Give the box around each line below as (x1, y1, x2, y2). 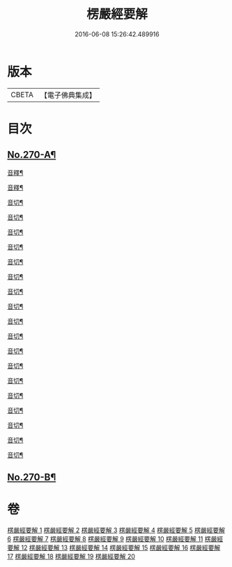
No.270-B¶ (7, 471, 56, 483)
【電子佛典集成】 (40, 90, 96, 100)
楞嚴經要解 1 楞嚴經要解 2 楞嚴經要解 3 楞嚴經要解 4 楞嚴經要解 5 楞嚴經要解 (7, 526, 225, 535)
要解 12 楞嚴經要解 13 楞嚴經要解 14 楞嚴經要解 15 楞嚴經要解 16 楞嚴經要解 (7, 543, 221, 552)
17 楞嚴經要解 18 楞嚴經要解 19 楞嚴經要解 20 (7, 552, 136, 561)
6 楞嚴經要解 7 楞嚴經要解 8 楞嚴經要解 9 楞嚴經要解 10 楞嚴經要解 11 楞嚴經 (7, 535, 224, 543)
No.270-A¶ (7, 149, 56, 161)
